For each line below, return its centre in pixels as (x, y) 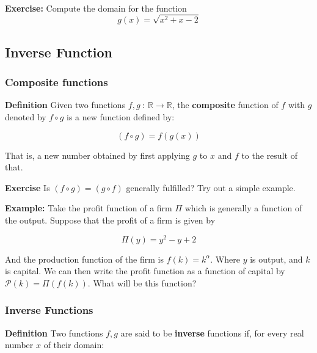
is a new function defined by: (121, 116)
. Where (225, 259)
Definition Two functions (54, 333)
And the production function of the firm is (84, 259)
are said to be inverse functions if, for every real (212, 333)
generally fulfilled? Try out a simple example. (211, 187)
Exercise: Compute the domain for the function (96, 8)
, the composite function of (225, 105)
